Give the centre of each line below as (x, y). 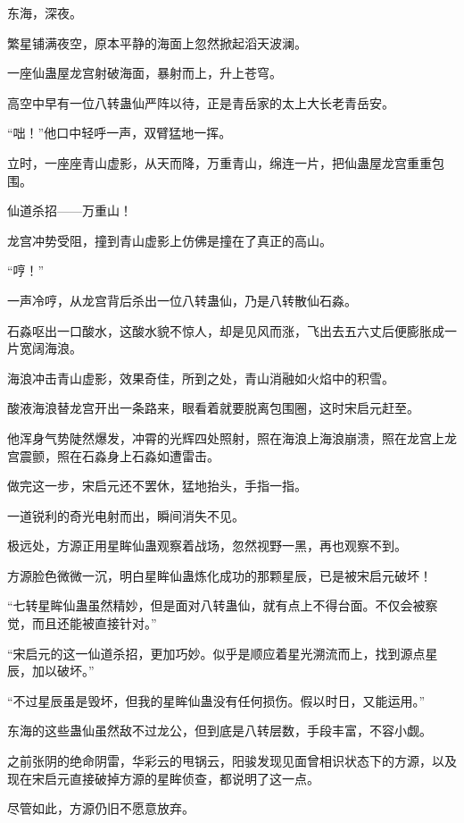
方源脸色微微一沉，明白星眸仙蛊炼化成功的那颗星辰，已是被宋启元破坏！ (220, 575)
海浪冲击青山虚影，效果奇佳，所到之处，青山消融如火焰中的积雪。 (201, 378)
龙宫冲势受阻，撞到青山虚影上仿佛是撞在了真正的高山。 (170, 240)
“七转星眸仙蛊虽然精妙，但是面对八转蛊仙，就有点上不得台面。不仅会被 (216, 605)
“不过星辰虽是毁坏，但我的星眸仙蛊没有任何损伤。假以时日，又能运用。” (216, 700)
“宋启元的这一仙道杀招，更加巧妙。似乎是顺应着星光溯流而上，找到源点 (216, 653)
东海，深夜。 (45, 13)
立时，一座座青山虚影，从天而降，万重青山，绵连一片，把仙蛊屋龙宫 (207, 162)
